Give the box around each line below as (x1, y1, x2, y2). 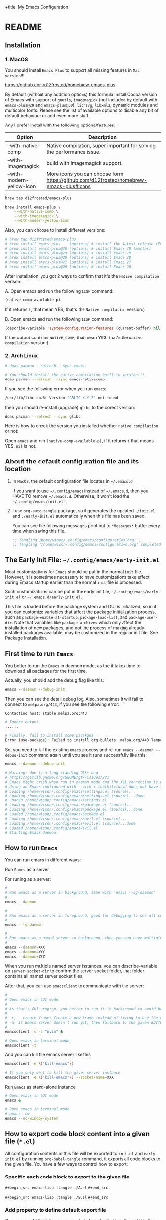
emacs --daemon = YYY (5, 949, 45, 954)
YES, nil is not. (5, 443, 37, 449)
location (5, 465, 31, 473)
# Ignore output (5, 719, 39, 724)
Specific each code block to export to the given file (5, 1173, 130, 1180)
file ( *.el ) (5, 1137, 36, 1146)
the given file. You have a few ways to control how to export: (5, 1161, 128, 1167)
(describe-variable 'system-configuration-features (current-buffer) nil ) (5, 326, 163, 331)
